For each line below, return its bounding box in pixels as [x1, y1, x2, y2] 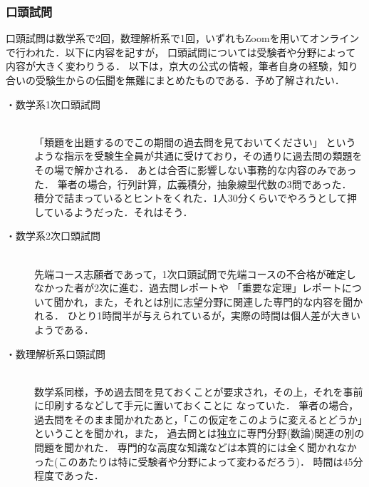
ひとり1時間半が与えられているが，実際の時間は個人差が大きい [67, 308, 360, 323]
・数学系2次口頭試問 [6, 228, 100, 243]
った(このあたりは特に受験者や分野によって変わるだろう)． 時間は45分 [34, 453, 363, 468]
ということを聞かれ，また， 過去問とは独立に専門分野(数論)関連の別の [34, 426, 365, 441]
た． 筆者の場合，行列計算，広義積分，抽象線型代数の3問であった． [34, 176, 352, 191]
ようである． [34, 322, 94, 337]
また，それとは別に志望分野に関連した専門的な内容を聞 [93, 294, 353, 309]
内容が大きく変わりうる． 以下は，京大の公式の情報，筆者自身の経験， [6, 58, 338, 73]
